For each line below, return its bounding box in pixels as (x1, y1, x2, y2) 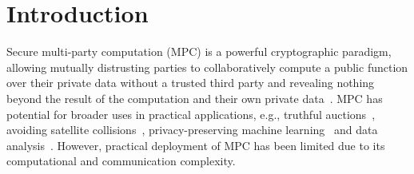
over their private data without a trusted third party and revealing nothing (6, 74, 375, 91)
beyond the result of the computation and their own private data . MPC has (6, 89, 383, 106)
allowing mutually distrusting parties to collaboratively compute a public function (6, 58, 408, 75)
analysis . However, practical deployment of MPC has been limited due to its (6, 136, 385, 153)
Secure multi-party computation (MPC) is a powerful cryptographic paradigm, (6, 43, 392, 60)
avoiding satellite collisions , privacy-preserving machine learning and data (6, 121, 378, 138)
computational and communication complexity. (6, 152, 236, 169)
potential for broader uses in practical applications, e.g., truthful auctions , (6, 105, 376, 122)
